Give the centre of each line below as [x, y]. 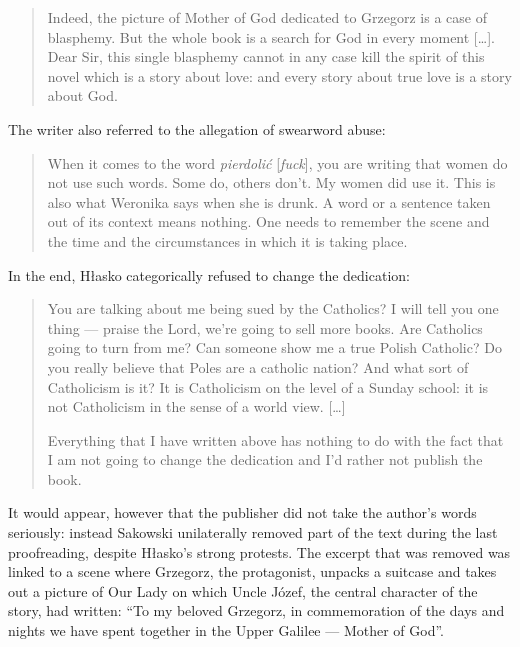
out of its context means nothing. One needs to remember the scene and [268, 221]
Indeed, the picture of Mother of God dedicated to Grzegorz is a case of [267, 17]
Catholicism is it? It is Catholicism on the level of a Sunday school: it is [268, 386]
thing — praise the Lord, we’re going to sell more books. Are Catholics [265, 327]
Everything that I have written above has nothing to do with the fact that [275, 439]
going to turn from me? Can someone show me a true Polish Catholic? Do [274, 347]
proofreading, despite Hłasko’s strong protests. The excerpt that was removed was [259, 551]
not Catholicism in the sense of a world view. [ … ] [196, 406]
